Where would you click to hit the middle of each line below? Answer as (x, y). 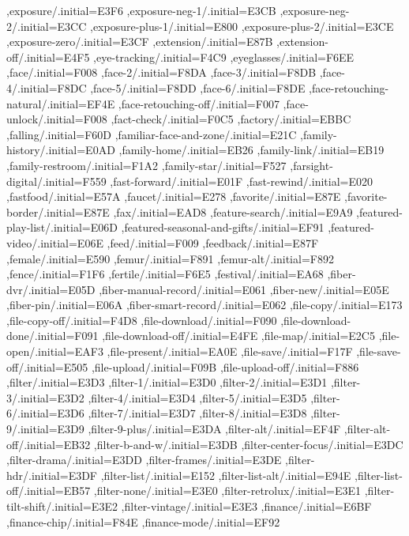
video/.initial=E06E (55, 242)
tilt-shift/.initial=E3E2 (62, 506)
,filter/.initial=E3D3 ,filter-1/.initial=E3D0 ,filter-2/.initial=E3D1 (167, 382)
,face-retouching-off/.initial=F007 (199, 103)
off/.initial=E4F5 (48, 57)
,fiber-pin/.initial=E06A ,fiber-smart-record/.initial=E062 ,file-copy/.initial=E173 (204, 305)
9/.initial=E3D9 (45, 429)
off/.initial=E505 (47, 366)
